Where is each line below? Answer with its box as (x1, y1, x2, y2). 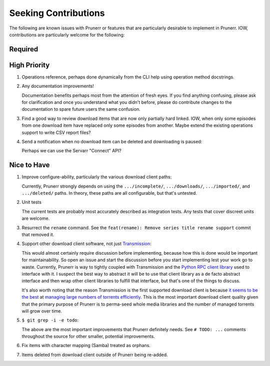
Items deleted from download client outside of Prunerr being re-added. (21, 352, 168, 358)
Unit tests (21, 199, 42, 205)
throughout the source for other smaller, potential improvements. (21, 334, 155, 340)
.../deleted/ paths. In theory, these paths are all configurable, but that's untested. (21, 190, 197, 196)
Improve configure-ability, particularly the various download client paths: (21, 174, 172, 180)
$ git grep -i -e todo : (21, 317, 79, 323)
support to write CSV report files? (21, 129, 91, 135)
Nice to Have (9, 161, 50, 169)
